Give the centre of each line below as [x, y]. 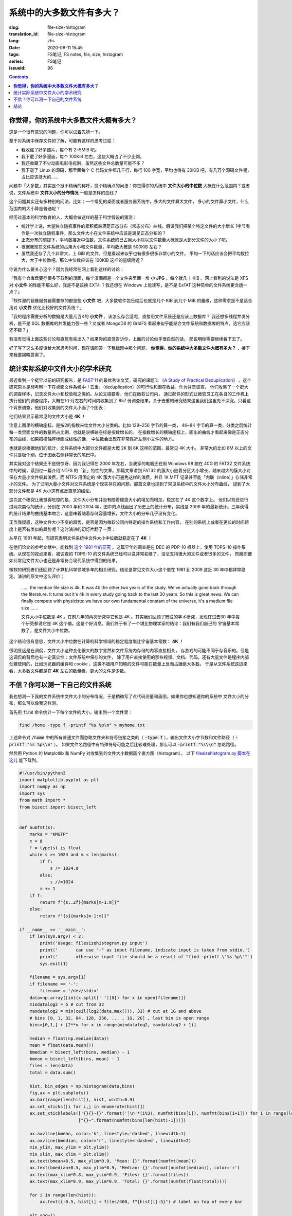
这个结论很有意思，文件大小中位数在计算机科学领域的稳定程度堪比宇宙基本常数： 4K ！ [96, 642]
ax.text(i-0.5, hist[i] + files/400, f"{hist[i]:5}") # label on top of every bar [141, 1202]
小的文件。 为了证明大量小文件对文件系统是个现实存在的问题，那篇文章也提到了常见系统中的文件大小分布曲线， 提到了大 [129, 484]
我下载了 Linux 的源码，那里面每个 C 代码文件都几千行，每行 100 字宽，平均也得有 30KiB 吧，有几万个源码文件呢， [136, 170]
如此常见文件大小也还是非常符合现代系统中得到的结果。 [64, 561]
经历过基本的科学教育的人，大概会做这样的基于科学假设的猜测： [73, 217]
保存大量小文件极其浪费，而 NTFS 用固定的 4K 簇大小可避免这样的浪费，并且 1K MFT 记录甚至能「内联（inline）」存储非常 [131, 477]
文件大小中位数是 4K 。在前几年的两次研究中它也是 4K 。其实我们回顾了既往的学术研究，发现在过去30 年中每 [131, 617]
